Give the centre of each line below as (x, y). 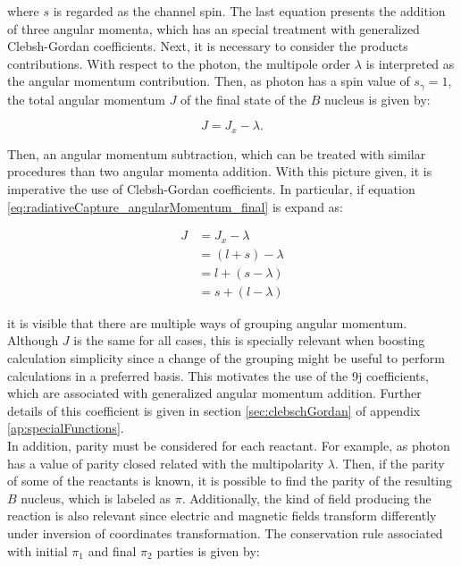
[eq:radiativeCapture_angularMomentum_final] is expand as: (176, 206)
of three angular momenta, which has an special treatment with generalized (214, 28)
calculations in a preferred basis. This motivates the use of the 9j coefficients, (218, 375)
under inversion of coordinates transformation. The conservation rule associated (225, 532)
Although (33, 340)
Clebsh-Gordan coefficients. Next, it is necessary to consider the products (208, 46)
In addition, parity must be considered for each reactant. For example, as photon (229, 445)
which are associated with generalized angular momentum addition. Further (214, 393)
